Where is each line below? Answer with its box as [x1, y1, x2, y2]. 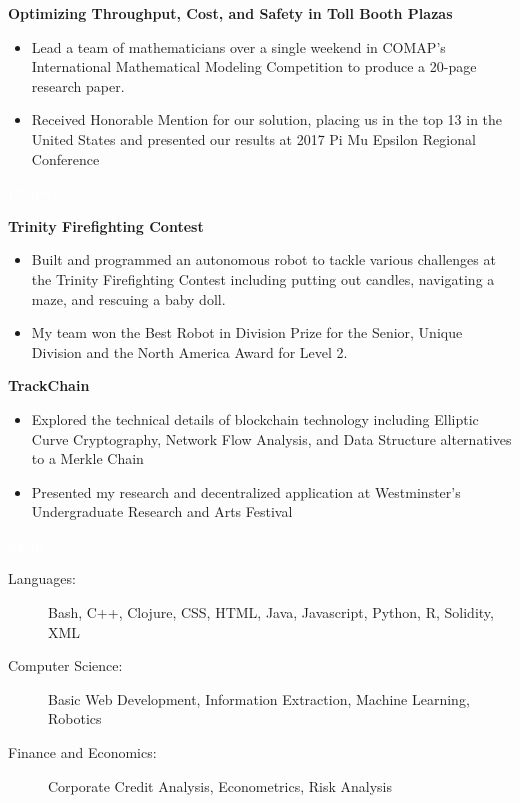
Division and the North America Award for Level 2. [31, 341, 348, 362]
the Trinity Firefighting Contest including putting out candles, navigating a [31, 268, 495, 289]
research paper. [31, 75, 125, 96]
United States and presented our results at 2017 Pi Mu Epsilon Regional [31, 128, 476, 149]
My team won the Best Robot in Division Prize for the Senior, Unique [31, 322, 463, 343]
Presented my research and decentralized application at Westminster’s [31, 481, 461, 502]
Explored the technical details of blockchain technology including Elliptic [31, 408, 479, 429]
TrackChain [8, 375, 90, 396]
